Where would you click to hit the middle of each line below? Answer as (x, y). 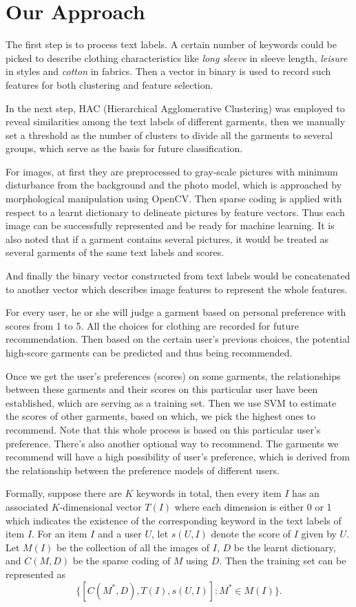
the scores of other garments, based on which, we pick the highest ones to (161, 416)
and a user (119, 534)
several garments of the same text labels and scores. (115, 252)
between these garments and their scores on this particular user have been (162, 389)
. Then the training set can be (283, 561)
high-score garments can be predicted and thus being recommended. (149, 352)
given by (319, 534)
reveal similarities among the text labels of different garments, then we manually (176, 121)
